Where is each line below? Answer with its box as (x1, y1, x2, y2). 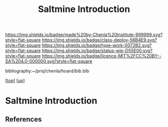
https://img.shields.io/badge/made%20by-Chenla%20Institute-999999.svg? (5, 31, 163, 38)
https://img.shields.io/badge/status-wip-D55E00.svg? (41, 47, 153, 53)
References (5, 115, 42, 123)
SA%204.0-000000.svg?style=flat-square (5, 58, 92, 64)
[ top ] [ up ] (5, 77, 25, 83)
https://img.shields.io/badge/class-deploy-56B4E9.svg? (41, 37, 157, 43)
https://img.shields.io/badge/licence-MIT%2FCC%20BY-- (41, 53, 161, 59)
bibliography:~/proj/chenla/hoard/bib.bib (5, 68, 89, 74)
